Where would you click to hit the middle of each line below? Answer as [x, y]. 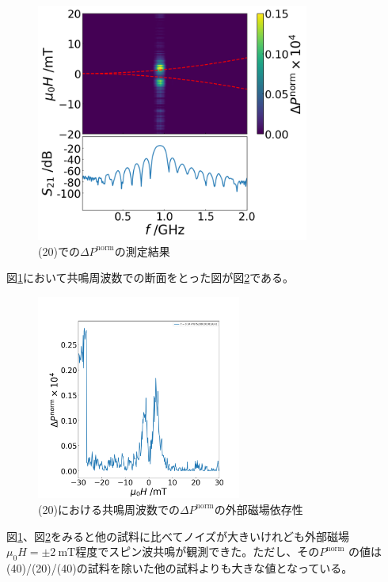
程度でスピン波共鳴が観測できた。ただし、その [198, 552]
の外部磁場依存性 [259, 509]
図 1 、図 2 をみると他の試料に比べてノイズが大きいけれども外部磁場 [178, 536]
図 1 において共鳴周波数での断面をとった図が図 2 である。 [150, 278]
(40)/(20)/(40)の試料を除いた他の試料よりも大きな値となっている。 [180, 567]
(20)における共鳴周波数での [109, 509]
